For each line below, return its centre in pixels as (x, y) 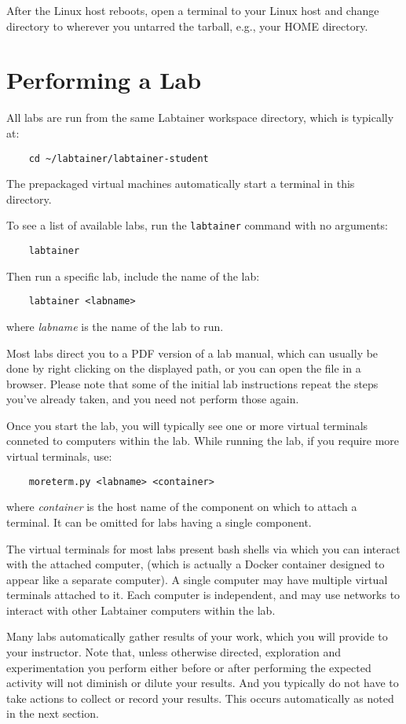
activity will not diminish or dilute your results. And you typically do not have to (203, 683)
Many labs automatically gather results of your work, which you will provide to (197, 636)
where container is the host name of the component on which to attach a (182, 507)
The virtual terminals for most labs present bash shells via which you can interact (203, 548)
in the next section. (53, 713)
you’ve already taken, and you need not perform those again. (153, 399)
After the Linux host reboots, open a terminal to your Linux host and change (193, 10)
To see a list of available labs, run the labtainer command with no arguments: (197, 225)
